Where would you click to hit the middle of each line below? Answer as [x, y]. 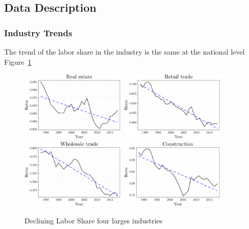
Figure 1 [18, 61]
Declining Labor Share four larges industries [94, 220]
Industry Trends [38, 32]
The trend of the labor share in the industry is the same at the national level [124, 52]
